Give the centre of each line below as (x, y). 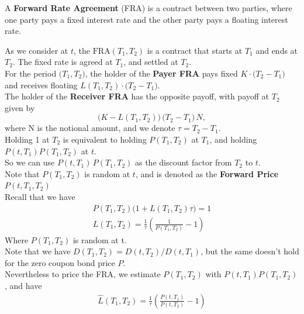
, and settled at (151, 62)
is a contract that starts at (195, 50)
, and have (23, 285)
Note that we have (38, 251)
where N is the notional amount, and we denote (90, 128)
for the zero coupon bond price (60, 262)
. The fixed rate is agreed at (63, 62)
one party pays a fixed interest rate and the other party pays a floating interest (146, 19)
